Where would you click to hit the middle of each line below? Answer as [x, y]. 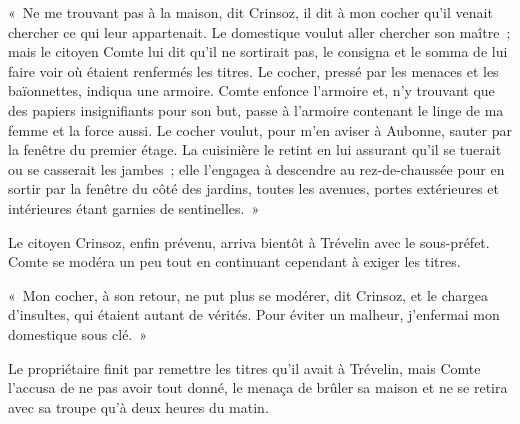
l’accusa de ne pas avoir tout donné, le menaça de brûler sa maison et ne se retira [258, 387]
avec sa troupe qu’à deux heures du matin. [138, 406]
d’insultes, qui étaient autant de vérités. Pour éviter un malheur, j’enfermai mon [254, 314]
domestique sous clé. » [78, 333]
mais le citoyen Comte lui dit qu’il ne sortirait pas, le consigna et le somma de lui [258, 51]
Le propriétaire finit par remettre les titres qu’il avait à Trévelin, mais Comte [244, 367]
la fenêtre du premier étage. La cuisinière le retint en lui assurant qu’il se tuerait [255, 149]
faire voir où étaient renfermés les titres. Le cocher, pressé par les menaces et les [253, 70]
